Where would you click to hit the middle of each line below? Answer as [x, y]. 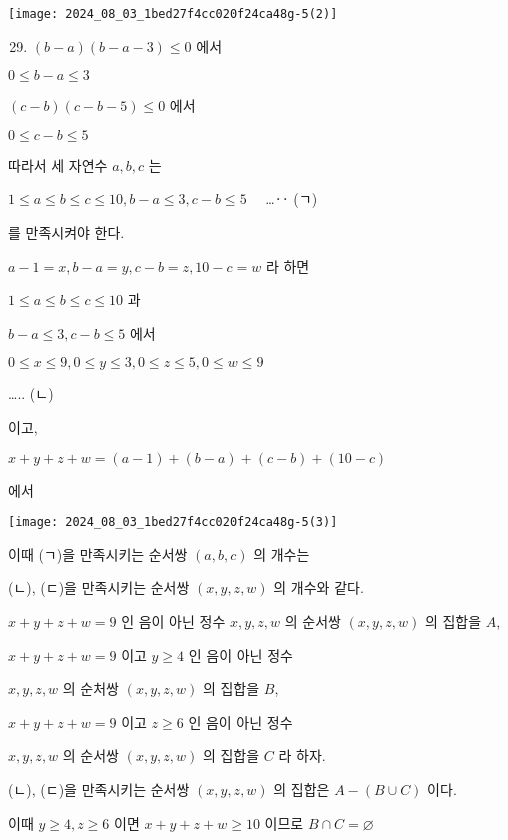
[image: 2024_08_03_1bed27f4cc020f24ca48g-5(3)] [173, 522]
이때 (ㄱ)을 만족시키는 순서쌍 [98, 553]
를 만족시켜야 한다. [66, 232]
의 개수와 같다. [318, 587]
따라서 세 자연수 [58, 164]
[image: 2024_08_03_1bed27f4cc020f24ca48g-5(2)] [173, 14]
